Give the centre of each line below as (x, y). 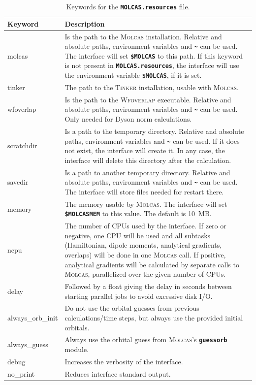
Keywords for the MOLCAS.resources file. (128, 6)
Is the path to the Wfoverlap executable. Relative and (148, 99)
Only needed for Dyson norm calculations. (128, 119)
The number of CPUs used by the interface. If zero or (145, 226)
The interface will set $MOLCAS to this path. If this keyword (154, 55)
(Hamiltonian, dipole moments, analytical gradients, (143, 245)
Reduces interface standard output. (118, 373)
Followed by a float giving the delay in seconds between (148, 286)
